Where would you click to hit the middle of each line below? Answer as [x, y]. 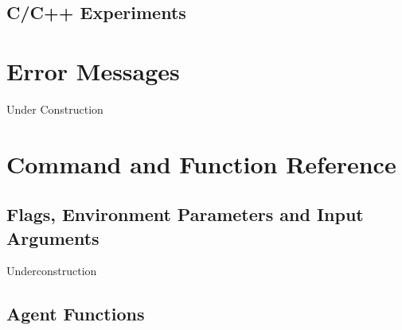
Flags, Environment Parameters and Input [185, 214]
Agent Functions [76, 314]
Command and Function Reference [201, 163]
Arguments [53, 237]
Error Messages [93, 70]
